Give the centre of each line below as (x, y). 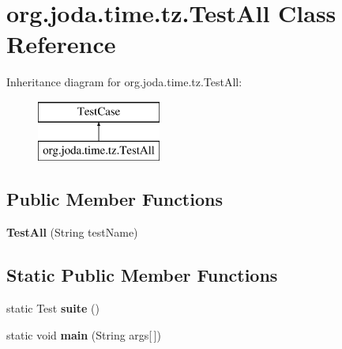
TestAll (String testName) (72, 232)
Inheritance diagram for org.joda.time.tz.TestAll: (124, 82)
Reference (61, 44)
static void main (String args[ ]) (84, 334)
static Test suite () (53, 308)
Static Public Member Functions (142, 275)
